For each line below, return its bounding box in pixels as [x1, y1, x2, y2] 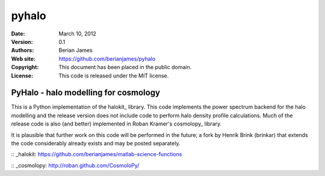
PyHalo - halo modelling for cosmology [11, 88, 161, 98]
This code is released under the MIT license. [58, 72, 169, 79]
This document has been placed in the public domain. [58, 64, 192, 71]
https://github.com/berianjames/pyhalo [58, 55, 156, 62]
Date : [11, 30, 25, 37]
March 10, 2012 [58, 30, 96, 37]
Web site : [11, 55, 36, 62]
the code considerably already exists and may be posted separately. [11, 139, 181, 147]
